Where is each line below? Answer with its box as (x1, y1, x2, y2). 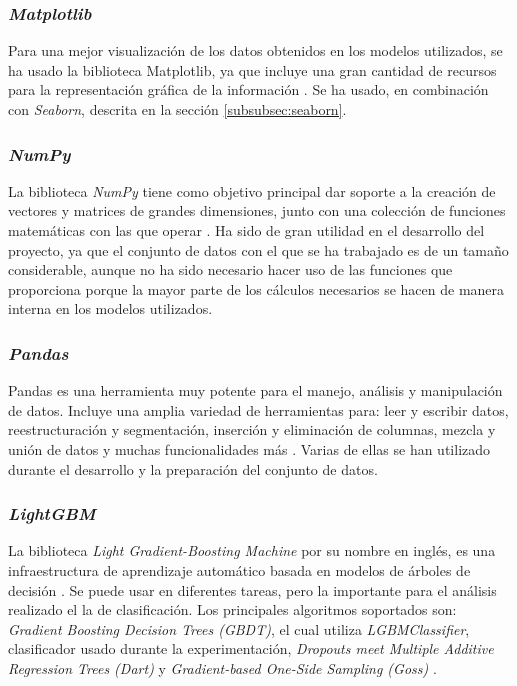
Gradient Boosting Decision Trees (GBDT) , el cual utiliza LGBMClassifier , (8, 618, 470, 639)
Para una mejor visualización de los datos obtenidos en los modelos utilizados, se (8, 40, 503, 61)
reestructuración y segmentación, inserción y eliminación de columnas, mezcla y (8, 419, 496, 440)
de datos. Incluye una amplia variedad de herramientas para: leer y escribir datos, (8, 399, 509, 420)
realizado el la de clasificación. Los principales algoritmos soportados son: (8, 599, 457, 620)
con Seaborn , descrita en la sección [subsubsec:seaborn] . (8, 99, 347, 119)
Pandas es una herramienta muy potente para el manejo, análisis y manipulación (8, 380, 503, 401)
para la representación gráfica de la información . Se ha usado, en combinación (8, 79, 489, 100)
